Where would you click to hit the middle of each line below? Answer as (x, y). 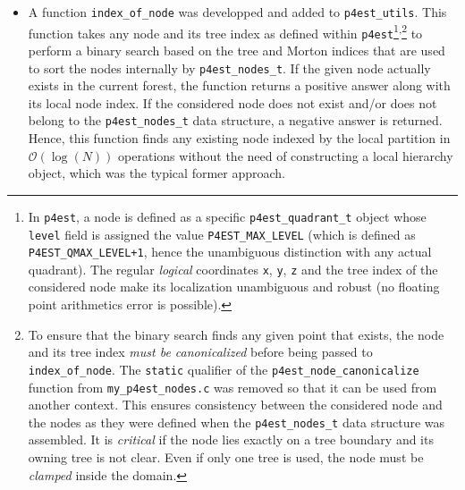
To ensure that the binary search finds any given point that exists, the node (236, 334)
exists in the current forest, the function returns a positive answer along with (239, 85)
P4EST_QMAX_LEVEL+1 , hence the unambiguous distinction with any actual (230, 252)
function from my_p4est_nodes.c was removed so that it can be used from (232, 387)
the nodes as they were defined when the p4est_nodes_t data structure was (237, 422)
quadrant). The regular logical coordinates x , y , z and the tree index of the (233, 269)
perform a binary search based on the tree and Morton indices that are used (237, 50)
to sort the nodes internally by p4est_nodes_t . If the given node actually (229, 68)
